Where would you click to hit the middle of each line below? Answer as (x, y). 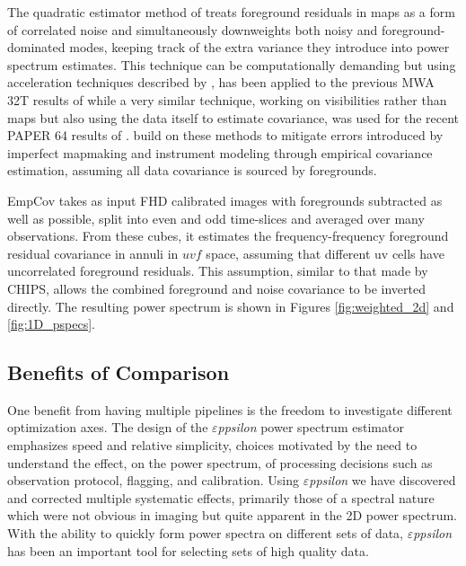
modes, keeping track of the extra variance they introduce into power (259, 47)
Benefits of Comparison (119, 372)
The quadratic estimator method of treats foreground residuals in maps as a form (231, 12)
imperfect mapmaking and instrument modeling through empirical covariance (220, 152)
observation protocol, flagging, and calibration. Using (154, 480)
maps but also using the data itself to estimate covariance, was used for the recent (233, 117)
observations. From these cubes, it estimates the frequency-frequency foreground (228, 236)
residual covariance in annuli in (93, 253)
